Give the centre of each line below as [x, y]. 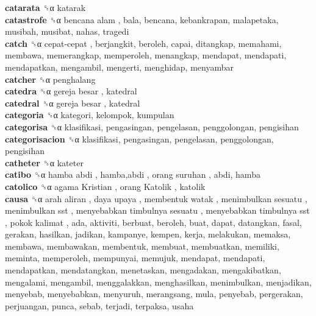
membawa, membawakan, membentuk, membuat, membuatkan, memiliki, [142, 246]
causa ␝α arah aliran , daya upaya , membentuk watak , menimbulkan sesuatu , [156, 198]
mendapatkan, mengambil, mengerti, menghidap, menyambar [119, 67]
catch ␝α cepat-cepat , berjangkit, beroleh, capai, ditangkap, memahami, [143, 43]
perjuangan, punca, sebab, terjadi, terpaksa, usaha [99, 305]
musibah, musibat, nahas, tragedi [67, 31]
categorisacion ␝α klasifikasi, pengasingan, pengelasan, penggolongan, [139, 139]
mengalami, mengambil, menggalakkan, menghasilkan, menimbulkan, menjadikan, [158, 282]
